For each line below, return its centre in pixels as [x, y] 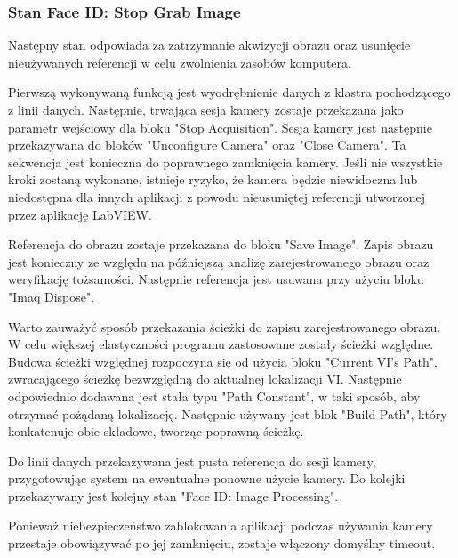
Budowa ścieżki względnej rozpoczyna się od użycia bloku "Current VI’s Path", [223, 361]
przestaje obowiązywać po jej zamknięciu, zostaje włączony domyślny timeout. [222, 543]
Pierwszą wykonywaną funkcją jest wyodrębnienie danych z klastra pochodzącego [229, 92]
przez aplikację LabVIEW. [80, 214]
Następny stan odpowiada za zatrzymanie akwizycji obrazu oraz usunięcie [209, 45]
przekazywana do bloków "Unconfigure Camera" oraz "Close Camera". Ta [207, 145]
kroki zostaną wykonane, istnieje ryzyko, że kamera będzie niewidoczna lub [213, 179]
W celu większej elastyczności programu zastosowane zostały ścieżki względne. [221, 344]
